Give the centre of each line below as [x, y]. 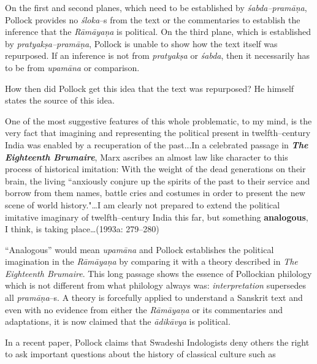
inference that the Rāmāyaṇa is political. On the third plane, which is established [158, 32]
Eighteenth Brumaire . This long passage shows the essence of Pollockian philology [158, 273]
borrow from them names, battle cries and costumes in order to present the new [155, 193]
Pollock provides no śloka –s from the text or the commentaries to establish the [153, 19]
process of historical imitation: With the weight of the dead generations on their [155, 169]
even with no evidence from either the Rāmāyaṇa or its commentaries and [144, 309]
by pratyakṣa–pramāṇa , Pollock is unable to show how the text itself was [141, 43]
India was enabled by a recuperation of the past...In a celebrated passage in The [157, 144]
